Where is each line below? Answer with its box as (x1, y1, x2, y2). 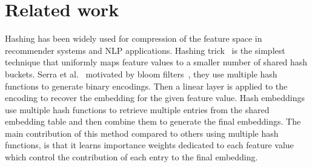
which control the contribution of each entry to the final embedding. (5, 151, 258, 163)
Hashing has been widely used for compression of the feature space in (5, 32, 262, 45)
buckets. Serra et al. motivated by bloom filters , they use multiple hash (5, 67, 277, 80)
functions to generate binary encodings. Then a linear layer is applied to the (5, 79, 288, 92)
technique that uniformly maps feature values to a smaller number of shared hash (5, 56, 308, 68)
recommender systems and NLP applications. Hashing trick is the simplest (5, 44, 285, 56)
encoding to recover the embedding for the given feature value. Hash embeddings (5, 91, 305, 104)
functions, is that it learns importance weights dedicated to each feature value (5, 139, 294, 151)
